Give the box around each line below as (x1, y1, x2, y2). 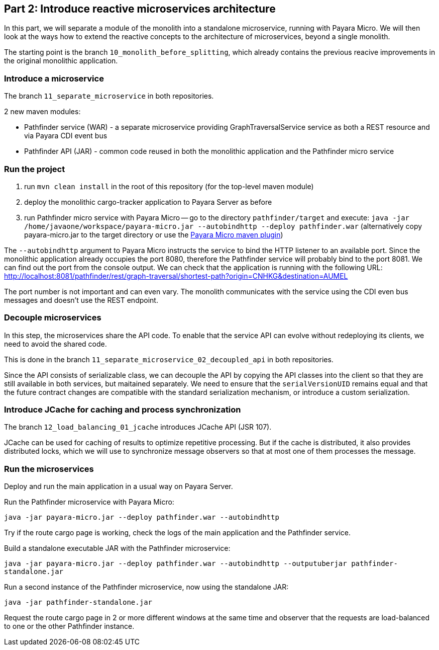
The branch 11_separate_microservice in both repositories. (4, 92, 214, 101)
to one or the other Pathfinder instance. (4, 622, 135, 631)
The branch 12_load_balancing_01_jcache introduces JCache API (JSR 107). (4, 423, 272, 432)
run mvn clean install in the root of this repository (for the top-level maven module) (24, 182, 314, 191)
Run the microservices (4, 463, 94, 474)
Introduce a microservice (4, 73, 104, 84)
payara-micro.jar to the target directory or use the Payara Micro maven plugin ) (24, 230, 283, 239)
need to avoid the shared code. (4, 339, 107, 348)
